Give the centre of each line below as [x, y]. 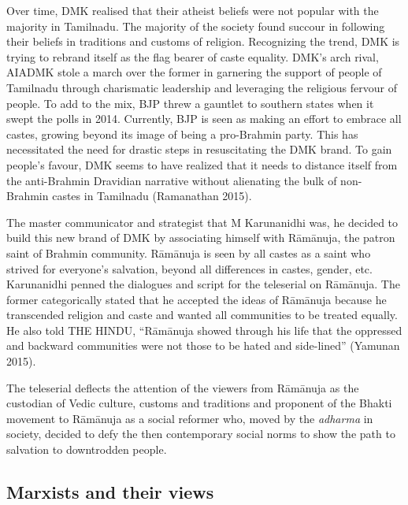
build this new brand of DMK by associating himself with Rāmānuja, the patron [201, 238]
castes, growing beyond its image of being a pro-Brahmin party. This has [182, 134]
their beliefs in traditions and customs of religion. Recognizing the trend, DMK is [203, 41]
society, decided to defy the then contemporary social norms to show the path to [201, 434]
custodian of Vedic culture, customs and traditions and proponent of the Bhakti [199, 403]
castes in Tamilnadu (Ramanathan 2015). [152, 196]
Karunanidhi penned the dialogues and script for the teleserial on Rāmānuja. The [203, 284]
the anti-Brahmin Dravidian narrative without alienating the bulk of [172, 180]
